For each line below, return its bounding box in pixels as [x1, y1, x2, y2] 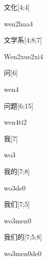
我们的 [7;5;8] [4, 232, 42, 242]
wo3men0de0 [4, 248, 42, 258]
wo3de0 [4, 182, 26, 193]
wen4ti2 [4, 117, 27, 127]
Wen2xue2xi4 [4, 51, 43, 61]
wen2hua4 [4, 18, 33, 28]
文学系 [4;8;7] [4, 35, 42, 45]
